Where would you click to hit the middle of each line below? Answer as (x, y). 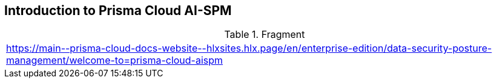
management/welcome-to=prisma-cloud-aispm (115, 60)
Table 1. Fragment (265, 35)
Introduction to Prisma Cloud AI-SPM (118, 11)
